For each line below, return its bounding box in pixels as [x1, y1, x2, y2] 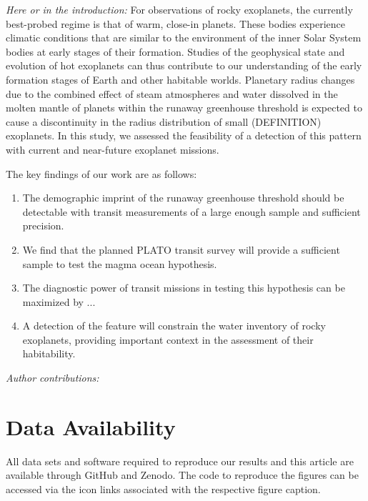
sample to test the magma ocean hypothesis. [22, 256, 217, 271]
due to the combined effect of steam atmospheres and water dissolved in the [6, 86, 338, 101]
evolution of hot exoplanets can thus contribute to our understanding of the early [6, 58, 362, 73]
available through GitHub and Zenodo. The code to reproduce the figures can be [6, 467, 359, 482]
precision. [22, 218, 64, 233]
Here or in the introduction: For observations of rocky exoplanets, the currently [6, 2, 353, 16]
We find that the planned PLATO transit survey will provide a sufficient [22, 242, 340, 257]
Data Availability [6, 412, 176, 441]
